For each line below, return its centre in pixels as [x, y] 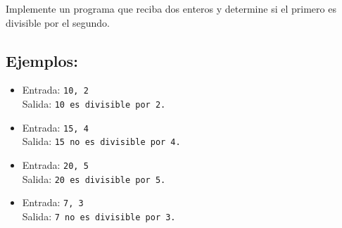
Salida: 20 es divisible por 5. [94, 178]
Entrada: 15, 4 [55, 127]
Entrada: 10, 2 [55, 90]
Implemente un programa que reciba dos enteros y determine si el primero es [171, 8]
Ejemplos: [42, 60]
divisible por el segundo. [58, 22]
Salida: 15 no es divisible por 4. [101, 141]
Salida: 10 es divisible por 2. [94, 104]
